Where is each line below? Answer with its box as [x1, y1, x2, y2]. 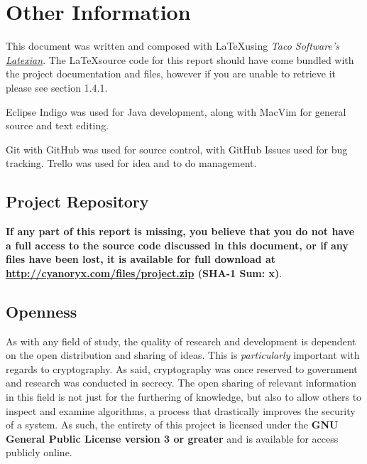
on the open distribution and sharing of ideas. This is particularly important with [6, 347, 360, 362]
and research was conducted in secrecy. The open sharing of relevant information [6, 375, 357, 390]
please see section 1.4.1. [6, 80, 108, 95]
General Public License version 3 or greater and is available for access [6, 431, 339, 446]
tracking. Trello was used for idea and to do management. [6, 156, 257, 171]
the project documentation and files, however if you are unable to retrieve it [6, 66, 336, 81]
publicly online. [6, 445, 72, 460]
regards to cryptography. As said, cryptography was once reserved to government [6, 361, 358, 376]
